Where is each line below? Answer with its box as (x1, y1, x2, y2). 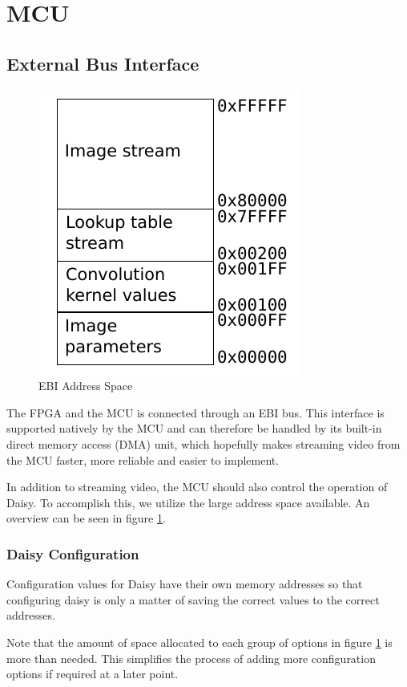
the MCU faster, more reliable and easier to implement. (6, 451, 280, 468)
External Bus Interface (6, 51, 199, 75)
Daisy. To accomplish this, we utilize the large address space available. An (6, 494, 370, 510)
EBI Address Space (38, 377, 133, 394)
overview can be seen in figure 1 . (6, 510, 166, 526)
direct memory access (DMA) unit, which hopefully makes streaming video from (6, 435, 401, 452)
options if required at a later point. (6, 665, 179, 682)
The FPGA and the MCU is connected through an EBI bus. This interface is (6, 404, 385, 421)
